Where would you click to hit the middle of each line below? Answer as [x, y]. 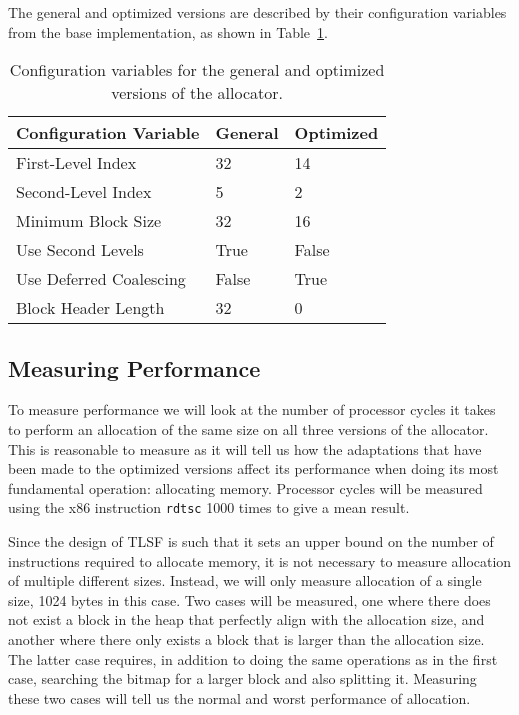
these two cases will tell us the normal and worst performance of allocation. [239, 697]
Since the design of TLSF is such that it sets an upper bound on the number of [251, 541]
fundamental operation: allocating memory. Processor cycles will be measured [245, 487]
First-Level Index [76, 163]
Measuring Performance [134, 367]
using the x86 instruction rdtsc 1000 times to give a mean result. [209, 507]
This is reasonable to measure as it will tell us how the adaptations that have [245, 448]
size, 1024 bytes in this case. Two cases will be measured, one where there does [249, 599]
